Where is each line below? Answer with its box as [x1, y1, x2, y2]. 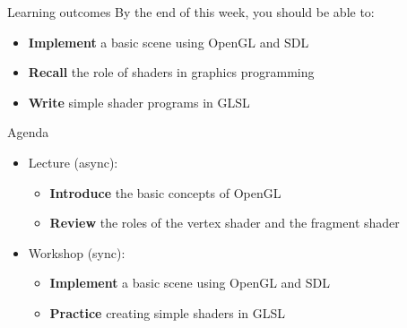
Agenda [7, 123, 49, 142]
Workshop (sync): [28, 243, 126, 262]
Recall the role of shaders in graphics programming [28, 63, 315, 82]
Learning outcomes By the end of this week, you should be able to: [7, 3, 375, 21]
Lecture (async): [28, 152, 118, 171]
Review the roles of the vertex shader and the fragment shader [49, 213, 400, 232]
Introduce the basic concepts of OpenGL [49, 183, 281, 202]
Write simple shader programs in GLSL [28, 92, 250, 111]
